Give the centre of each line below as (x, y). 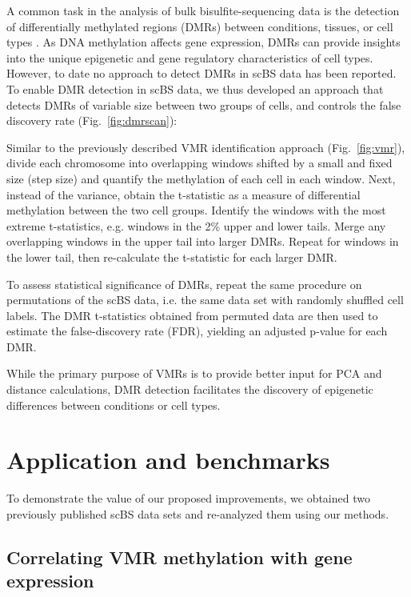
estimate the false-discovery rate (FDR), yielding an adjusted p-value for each (197, 331)
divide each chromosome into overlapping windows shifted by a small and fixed (200, 163)
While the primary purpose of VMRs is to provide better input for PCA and (194, 373)
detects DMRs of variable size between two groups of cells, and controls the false (204, 104)
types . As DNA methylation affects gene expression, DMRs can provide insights (204, 42)
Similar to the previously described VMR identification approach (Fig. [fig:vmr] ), (206, 147)
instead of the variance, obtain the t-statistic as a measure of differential (184, 194)
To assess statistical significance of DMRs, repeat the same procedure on (184, 284)
